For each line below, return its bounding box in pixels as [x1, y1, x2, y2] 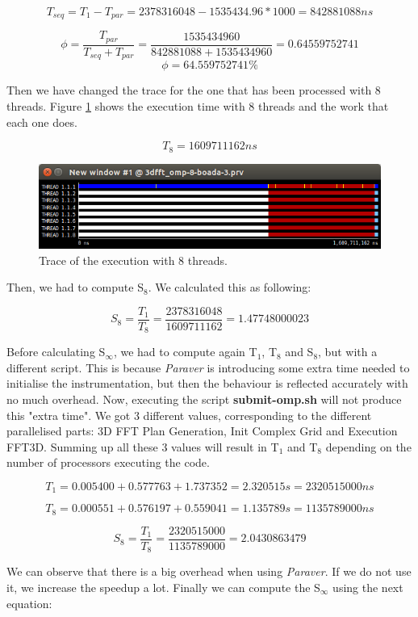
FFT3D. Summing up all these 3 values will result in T [6, 438, 279, 455]
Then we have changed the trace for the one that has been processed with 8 [6, 82, 381, 99]
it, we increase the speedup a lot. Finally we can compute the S [6, 578, 320, 595]
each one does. [6, 113, 77, 130]
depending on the [325, 438, 412, 455]
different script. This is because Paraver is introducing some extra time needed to [6, 359, 410, 376]
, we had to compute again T [113, 343, 257, 360]
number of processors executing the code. [6, 454, 210, 471]
